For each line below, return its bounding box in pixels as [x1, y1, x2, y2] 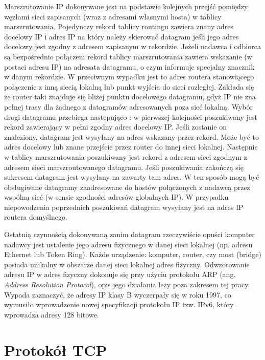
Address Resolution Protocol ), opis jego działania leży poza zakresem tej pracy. [4, 279, 250, 290]
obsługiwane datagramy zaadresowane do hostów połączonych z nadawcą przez [4, 181, 250, 192]
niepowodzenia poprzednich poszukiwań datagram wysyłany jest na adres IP [4, 201, 244, 212]
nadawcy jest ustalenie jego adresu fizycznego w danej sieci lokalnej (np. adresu [4, 239, 253, 249]
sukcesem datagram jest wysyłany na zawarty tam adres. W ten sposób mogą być [4, 172, 259, 182]
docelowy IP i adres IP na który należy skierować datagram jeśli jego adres [4, 31, 239, 41]
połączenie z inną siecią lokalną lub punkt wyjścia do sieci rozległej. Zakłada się [4, 81, 254, 92]
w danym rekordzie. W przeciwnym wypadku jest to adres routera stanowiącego [4, 71, 254, 82]
